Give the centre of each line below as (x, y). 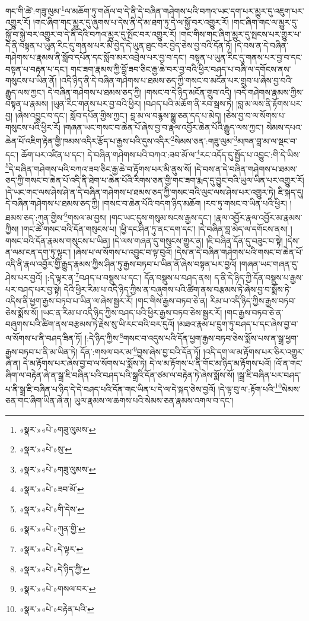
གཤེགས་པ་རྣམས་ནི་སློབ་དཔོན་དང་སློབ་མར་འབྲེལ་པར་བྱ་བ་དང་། (96, 57)
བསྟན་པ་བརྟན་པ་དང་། (37, 69)
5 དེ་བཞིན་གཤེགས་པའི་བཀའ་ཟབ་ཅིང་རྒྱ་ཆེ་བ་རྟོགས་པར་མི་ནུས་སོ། (99, 167)
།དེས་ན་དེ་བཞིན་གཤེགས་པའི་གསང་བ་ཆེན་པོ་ (239, 252)
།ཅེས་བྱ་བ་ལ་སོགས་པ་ (255, 115)
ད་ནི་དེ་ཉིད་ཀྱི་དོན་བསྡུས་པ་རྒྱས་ (259, 277)
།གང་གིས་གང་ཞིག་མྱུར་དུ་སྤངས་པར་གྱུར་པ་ (240, 34)
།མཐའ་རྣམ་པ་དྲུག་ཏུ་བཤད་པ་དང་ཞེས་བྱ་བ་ (238, 324)
